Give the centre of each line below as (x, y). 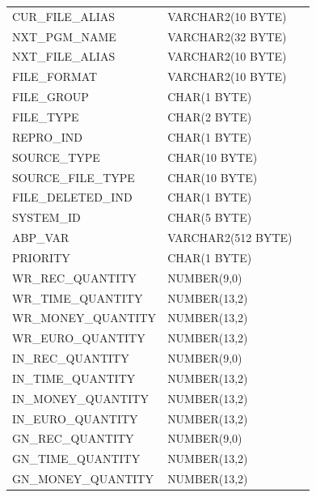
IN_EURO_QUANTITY (75, 418)
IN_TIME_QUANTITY (74, 378)
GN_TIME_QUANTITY (76, 459)
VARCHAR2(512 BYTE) (230, 238)
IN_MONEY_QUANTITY (80, 398)
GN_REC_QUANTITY (73, 438)
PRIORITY (41, 257)
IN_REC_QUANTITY (71, 358)
